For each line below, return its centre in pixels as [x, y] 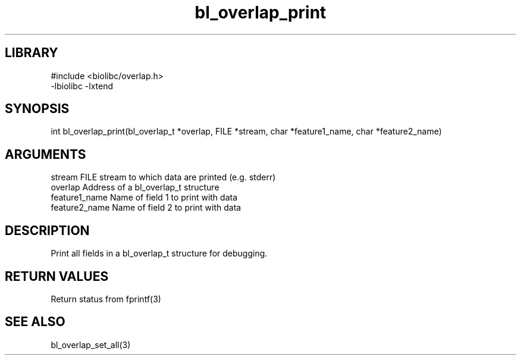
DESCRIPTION [47, 230]
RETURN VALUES [57, 276]
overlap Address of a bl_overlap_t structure [135, 187]
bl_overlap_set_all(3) [91, 345]
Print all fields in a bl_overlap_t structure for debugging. [159, 253]
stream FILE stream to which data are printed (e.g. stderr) [163, 177]
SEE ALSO [35, 322]
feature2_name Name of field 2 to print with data [146, 208]
